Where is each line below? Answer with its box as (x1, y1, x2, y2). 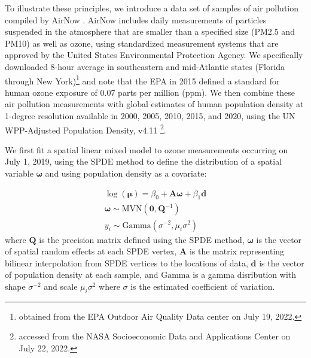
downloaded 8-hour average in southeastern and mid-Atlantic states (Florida (5, 60, 285, 72)
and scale (44, 280, 78, 292)
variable (5, 167, 33, 180)
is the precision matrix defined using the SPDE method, (39, 233, 245, 245)
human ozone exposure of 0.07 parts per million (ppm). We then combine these (5, 86, 295, 98)
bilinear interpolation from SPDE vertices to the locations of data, (5, 256, 248, 269)
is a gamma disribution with (193, 268, 297, 281)
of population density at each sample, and (5, 268, 158, 281)
